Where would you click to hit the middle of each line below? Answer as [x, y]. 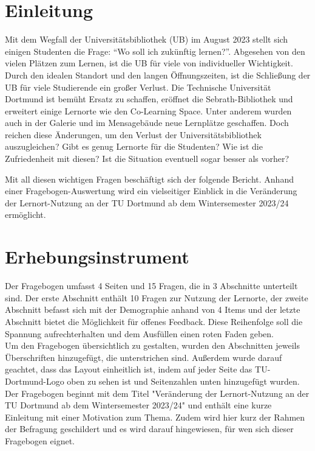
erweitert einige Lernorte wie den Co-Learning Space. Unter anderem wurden [148, 110]
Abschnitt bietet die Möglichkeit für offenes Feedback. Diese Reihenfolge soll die [154, 321]
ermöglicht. [25, 215]
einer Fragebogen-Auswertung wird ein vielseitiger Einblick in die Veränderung [151, 191]
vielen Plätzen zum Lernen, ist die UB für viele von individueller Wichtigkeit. [149, 63]
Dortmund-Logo [35, 381]
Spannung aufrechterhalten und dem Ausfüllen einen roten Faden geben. [140, 333]
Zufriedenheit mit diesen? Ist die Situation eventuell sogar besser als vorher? [147, 159]
